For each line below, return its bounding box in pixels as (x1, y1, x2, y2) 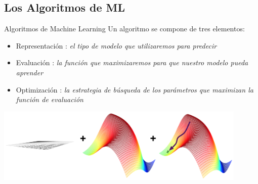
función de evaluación (16, 94, 83, 105)
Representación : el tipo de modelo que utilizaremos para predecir (16, 40, 217, 51)
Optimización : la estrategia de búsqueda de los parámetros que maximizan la (16, 84, 253, 95)
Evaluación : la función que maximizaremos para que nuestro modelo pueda (16, 57, 248, 68)
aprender (16, 67, 44, 77)
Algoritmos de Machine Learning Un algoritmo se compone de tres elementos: (4, 23, 245, 34)
